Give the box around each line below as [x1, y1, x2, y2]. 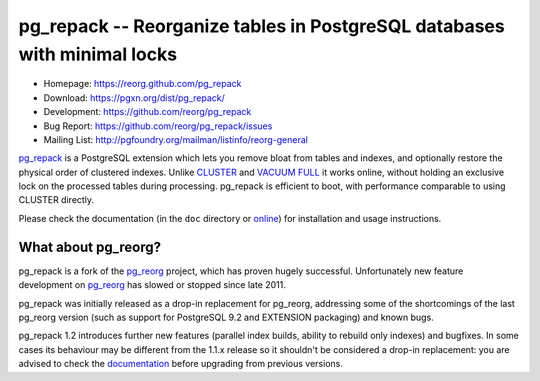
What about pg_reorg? [18, 238, 162, 255]
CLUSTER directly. [18, 194, 95, 206]
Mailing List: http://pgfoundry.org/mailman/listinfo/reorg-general [43, 133, 309, 145]
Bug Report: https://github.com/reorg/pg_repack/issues [43, 120, 273, 132]
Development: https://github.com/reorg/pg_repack [43, 106, 252, 118]
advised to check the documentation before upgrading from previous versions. [18, 358, 344, 370]
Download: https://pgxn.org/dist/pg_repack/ [43, 91, 225, 104]
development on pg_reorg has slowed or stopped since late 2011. [18, 279, 287, 291]
